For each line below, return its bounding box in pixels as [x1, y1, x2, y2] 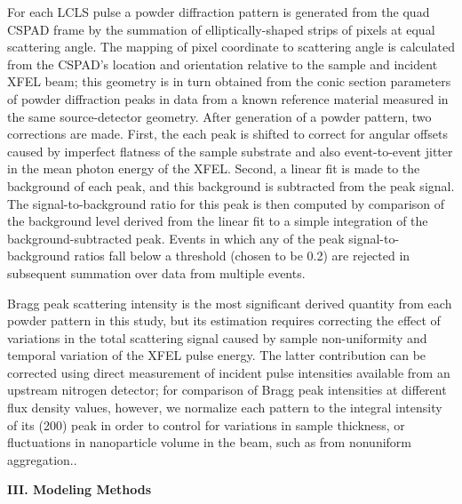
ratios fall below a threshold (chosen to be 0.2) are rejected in [74, 246, 410, 265]
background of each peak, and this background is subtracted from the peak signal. [7, 176, 455, 195]
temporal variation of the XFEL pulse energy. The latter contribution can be [7, 346, 426, 364]
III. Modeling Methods [7, 480, 152, 499]
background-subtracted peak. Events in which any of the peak [7, 228, 345, 247]
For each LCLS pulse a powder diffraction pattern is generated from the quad [7, 3, 430, 20]
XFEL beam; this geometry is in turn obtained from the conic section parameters [7, 72, 451, 91]
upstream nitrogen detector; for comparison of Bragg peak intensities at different [7, 380, 447, 399]
